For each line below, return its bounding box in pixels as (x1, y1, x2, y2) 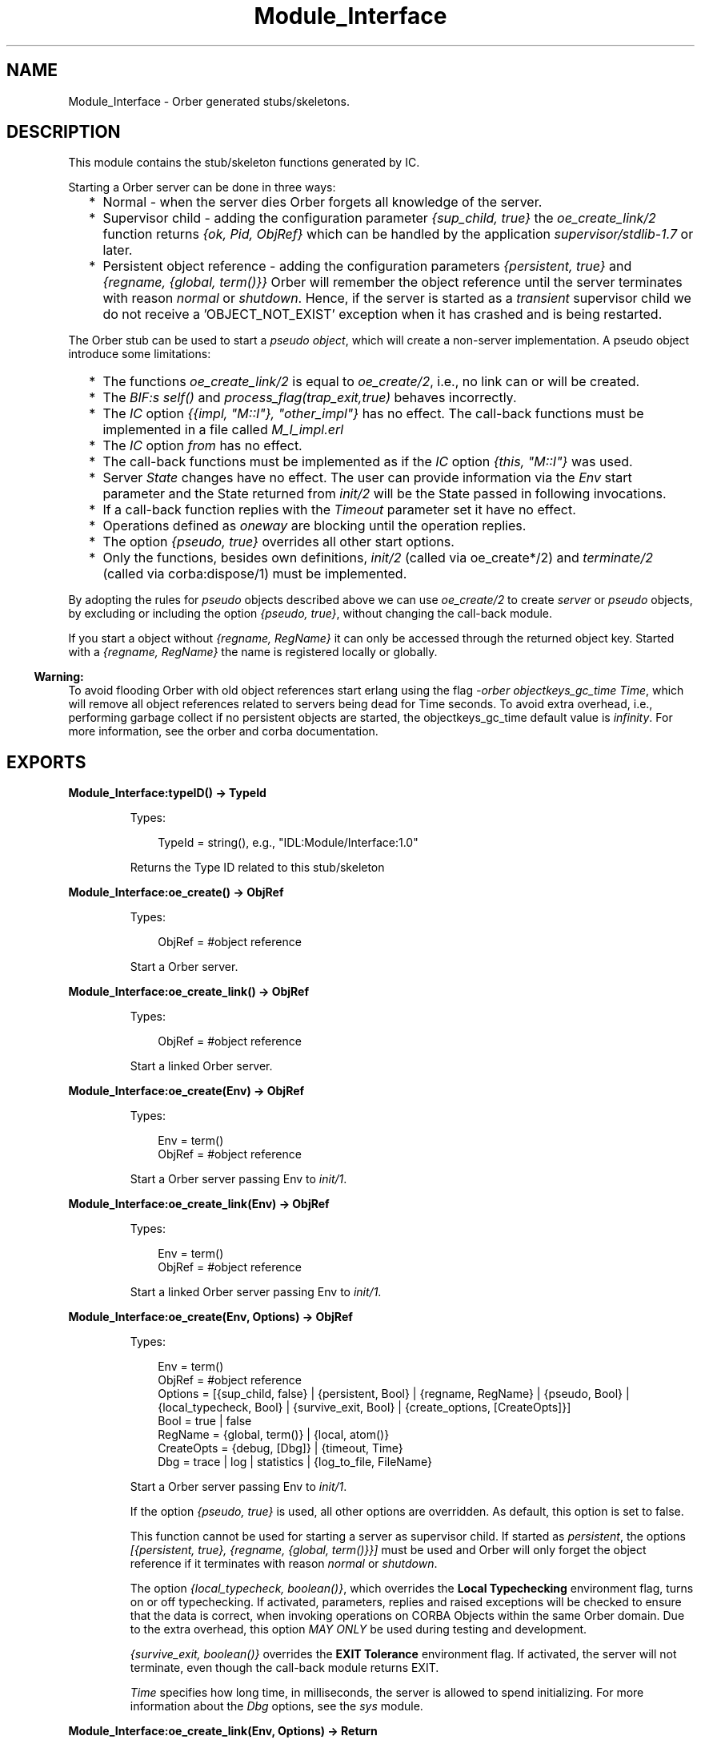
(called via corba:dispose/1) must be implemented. (102, 566, 407, 582)
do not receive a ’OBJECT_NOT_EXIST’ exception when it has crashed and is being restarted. (102, 306, 663, 323)
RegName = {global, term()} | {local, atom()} (158, 1428, 390, 1442)
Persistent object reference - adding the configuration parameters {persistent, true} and (102, 258, 632, 275)
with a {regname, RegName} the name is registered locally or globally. (68, 645, 438, 659)
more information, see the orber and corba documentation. (68, 724, 379, 739)
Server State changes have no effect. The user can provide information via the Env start (102, 469, 632, 486)
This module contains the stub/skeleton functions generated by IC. (68, 155, 420, 170)
